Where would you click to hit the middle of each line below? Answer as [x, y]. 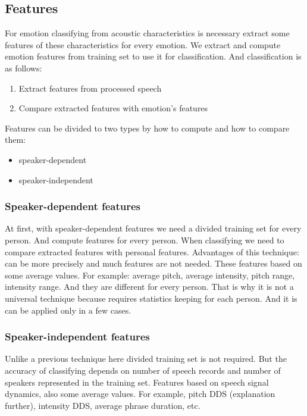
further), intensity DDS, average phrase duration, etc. [103, 405]
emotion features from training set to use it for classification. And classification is [153, 56]
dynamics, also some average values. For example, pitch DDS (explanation [140, 394]
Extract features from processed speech [90, 88]
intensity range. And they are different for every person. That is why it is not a [149, 287]
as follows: [24, 68]
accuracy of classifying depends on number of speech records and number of [143, 370]
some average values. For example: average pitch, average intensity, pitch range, [150, 275]
